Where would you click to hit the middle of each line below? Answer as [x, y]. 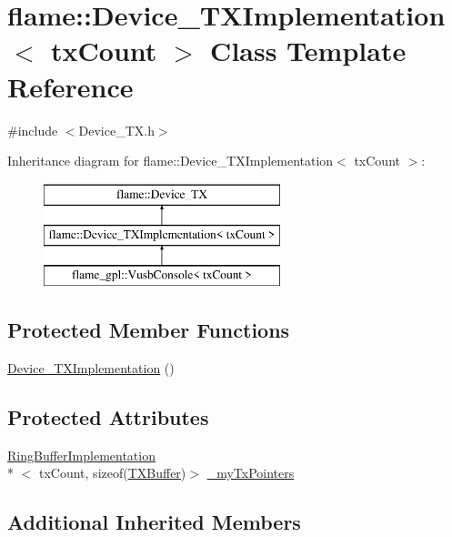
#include [33, 130]
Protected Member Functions [149, 330]
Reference [70, 86]
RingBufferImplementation [81, 455]
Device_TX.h [116, 130]
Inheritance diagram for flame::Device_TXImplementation [171, 161]
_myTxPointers [251, 473]
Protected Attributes [108, 416]
